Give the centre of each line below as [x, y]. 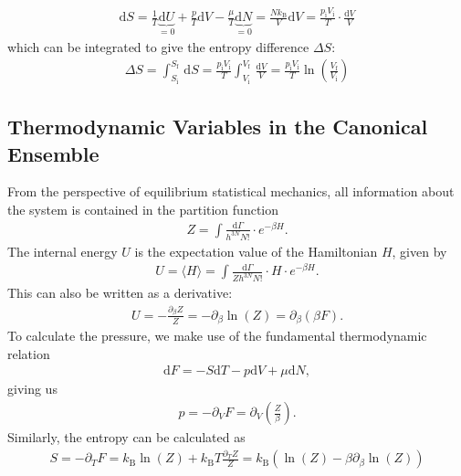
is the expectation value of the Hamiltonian [256, 251]
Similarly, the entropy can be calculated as [126, 437]
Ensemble [53, 153]
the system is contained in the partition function [143, 209]
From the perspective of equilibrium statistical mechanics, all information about [231, 191]
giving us [32, 389]
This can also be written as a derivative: [120, 293]
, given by [419, 251]
